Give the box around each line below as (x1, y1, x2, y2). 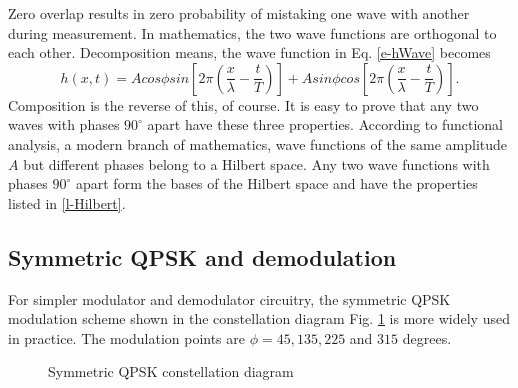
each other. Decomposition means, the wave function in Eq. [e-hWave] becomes (8, 42, 491, 63)
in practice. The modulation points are (8, 327, 246, 348)
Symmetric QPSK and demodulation (8, 241, 397, 272)
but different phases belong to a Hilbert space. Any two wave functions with (23, 153, 490, 174)
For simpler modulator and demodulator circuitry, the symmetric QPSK (8, 288, 451, 309)
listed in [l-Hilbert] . (8, 192, 126, 213)
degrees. (402, 327, 452, 348)
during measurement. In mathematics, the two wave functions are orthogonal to (8, 22, 497, 43)
